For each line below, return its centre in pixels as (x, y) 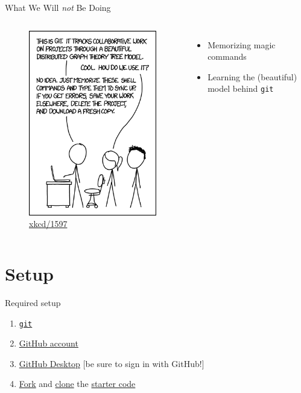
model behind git (241, 88)
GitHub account (49, 343)
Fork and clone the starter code (77, 384)
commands (227, 56)
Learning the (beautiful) (252, 76)
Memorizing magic (242, 44)
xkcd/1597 (48, 224)
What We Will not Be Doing (58, 7)
